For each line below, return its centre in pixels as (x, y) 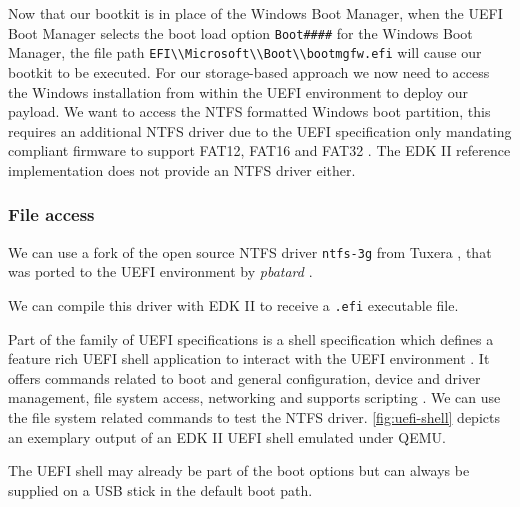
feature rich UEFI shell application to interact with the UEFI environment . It (249, 358)
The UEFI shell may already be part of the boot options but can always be (239, 470)
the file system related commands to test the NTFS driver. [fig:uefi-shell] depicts (254, 416)
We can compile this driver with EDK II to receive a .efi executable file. (233, 304)
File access (51, 214)
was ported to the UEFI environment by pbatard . (160, 271)
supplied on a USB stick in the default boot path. (160, 489)
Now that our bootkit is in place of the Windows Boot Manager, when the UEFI (255, 13)
